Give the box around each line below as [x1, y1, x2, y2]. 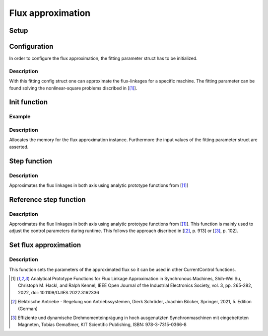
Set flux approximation [9, 241, 81, 250]
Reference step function [9, 195, 86, 204]
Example [9, 113, 31, 120]
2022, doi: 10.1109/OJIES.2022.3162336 [18, 289, 99, 295]
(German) [18, 306, 38, 312]
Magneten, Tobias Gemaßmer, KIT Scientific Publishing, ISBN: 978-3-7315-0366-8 [18, 322, 187, 328]
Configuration [9, 42, 54, 51]
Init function [9, 98, 48, 106]
